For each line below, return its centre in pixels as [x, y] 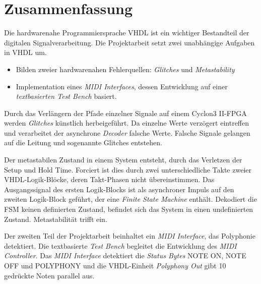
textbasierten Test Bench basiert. [66, 96]
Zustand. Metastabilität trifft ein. [56, 219]
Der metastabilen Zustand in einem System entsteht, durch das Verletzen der [123, 160]
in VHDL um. [25, 52]
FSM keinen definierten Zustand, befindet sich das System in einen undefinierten [129, 209]
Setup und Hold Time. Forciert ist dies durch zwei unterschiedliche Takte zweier [128, 169]
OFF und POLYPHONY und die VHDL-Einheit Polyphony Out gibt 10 [115, 265]
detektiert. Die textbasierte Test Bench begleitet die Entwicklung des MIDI [120, 245]
